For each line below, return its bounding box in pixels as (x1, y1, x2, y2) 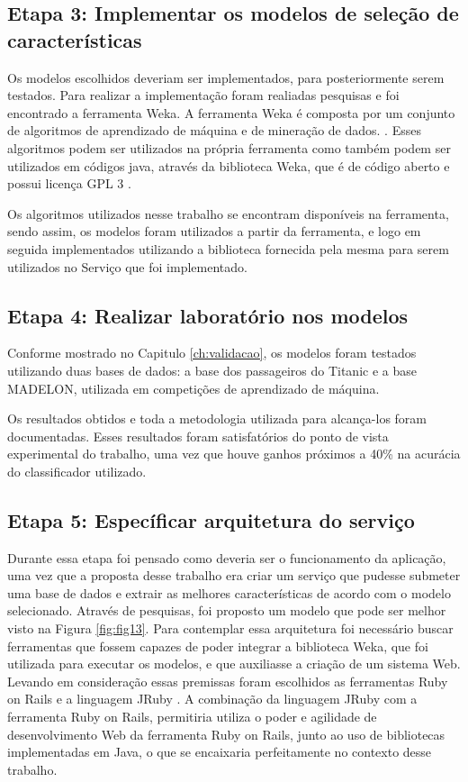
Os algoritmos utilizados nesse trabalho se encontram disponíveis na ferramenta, (7, 204, 449, 223)
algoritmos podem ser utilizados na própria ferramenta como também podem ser (7, 138, 451, 157)
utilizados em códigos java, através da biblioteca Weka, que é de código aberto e (7, 156, 450, 175)
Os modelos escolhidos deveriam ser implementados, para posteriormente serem (7, 68, 445, 86)
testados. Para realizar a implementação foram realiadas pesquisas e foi (7, 86, 400, 105)
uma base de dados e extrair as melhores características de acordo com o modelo (7, 583, 451, 602)
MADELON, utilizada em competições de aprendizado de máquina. (7, 378, 380, 397)
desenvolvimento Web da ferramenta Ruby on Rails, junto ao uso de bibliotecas (7, 724, 445, 743)
